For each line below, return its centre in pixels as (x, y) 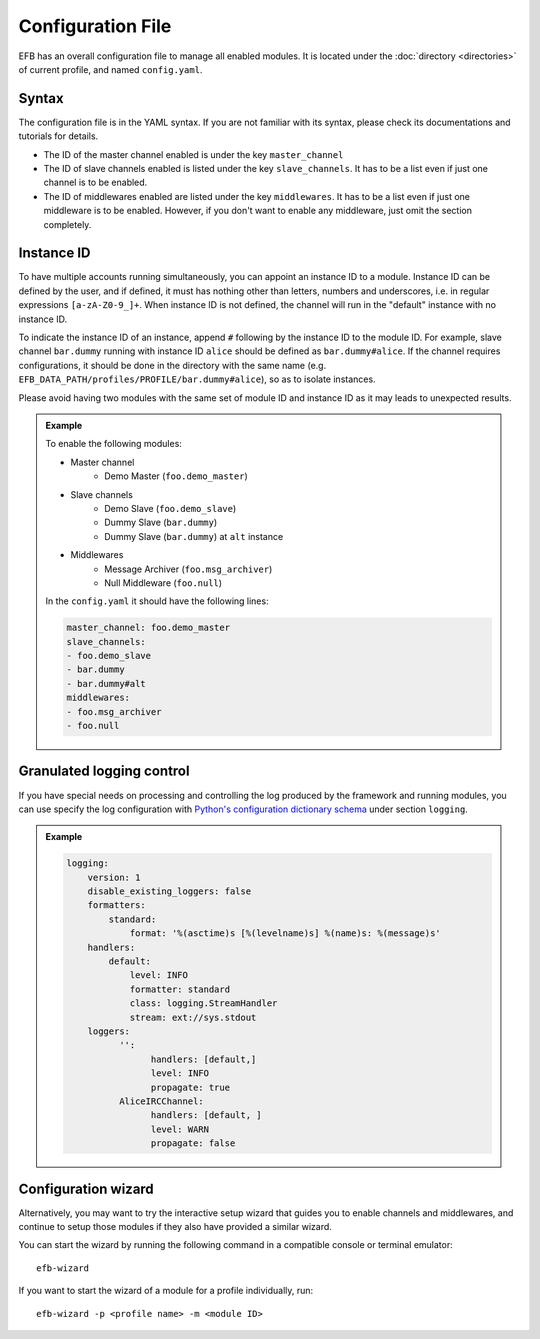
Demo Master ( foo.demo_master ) (176, 476)
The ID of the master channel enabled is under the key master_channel (193, 154)
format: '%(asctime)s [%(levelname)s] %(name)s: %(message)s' (285, 933)
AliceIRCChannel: (161, 1101)
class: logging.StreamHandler (203, 1003)
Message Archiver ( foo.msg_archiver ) (188, 569)
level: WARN (180, 1129)
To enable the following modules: (113, 444)
